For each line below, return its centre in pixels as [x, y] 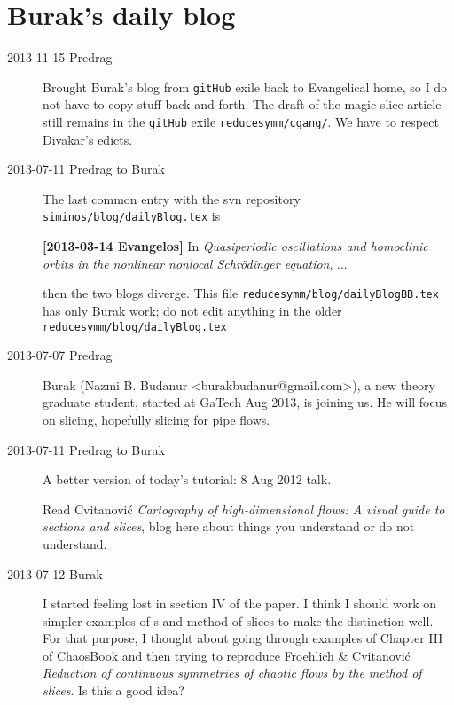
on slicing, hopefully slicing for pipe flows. [157, 419]
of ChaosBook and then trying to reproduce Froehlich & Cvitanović [227, 655]
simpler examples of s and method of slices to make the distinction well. [238, 620]
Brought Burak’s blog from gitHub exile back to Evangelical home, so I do [245, 86]
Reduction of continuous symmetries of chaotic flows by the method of [232, 673]
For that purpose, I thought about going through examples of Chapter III [243, 638]
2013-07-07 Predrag [60, 355]
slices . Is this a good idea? [113, 690]
